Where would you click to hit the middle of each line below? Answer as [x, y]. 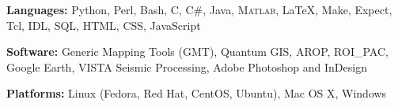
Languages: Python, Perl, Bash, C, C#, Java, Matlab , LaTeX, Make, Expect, [199, 9]
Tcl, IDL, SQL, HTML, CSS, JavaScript [104, 25]
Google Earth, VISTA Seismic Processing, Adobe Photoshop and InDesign [187, 66]
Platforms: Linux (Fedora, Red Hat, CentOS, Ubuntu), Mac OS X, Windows [197, 93]
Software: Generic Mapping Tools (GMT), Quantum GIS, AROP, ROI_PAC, [197, 52]
